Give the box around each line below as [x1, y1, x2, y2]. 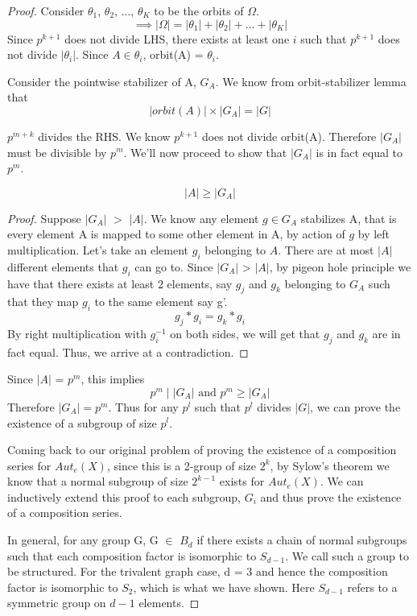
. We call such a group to [285, 547, 409, 564]
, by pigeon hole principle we [269, 258, 411, 275]
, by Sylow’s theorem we [270, 457, 390, 473]
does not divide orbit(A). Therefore [201, 127, 377, 144]
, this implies [81, 370, 145, 387]
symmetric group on [7, 594, 106, 611]
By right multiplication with [7, 325, 147, 341]
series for [7, 457, 52, 473]
